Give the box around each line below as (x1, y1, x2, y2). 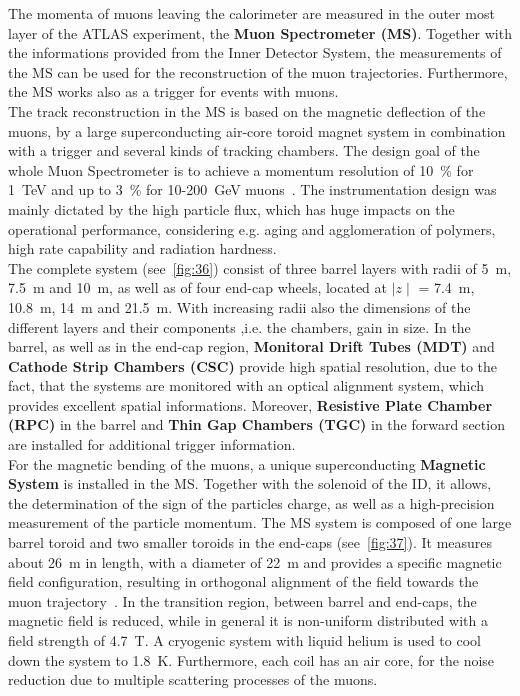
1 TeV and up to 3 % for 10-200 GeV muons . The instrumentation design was (8, 179, 497, 200)
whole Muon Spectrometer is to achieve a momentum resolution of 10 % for (8, 159, 474, 180)
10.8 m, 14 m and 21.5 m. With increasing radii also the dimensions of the (8, 296, 471, 317)
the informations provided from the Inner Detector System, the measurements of (8, 42, 502, 63)
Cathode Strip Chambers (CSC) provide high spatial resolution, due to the (8, 355, 498, 376)
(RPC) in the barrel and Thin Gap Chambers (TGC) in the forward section (8, 414, 505, 435)
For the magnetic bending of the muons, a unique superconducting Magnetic (8, 453, 486, 474)
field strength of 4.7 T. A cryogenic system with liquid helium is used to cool (8, 630, 481, 650)
